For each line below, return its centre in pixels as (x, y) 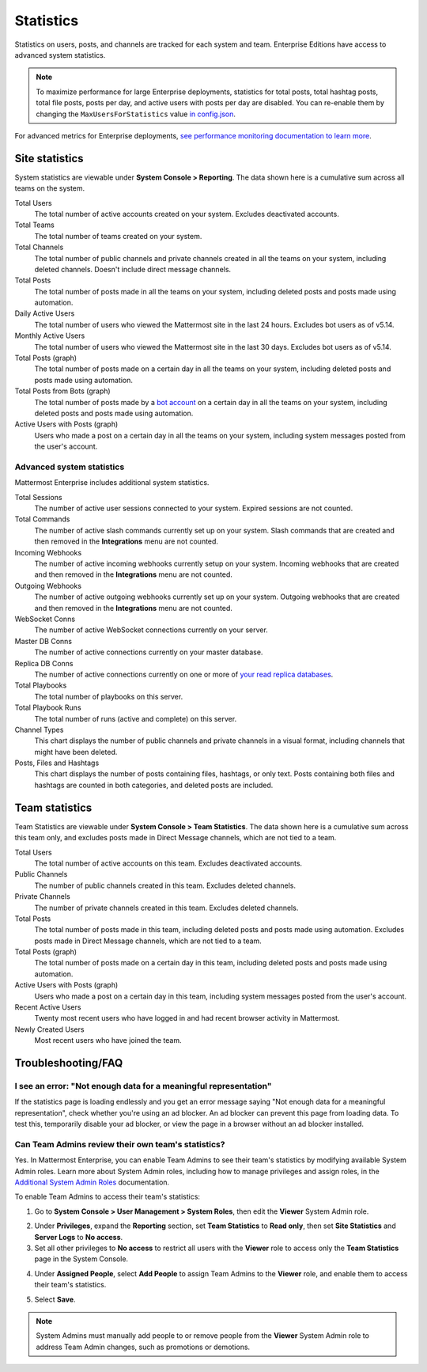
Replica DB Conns (44, 663)
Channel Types (39, 730)
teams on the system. (50, 188)
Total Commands (42, 519)
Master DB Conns (43, 641)
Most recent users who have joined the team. (108, 1040)
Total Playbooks (41, 685)
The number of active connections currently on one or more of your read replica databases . (184, 674)
